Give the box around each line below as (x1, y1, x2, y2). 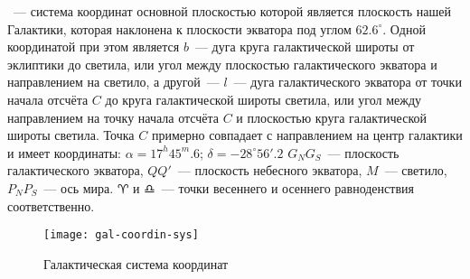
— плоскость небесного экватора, (177, 161, 362, 180)
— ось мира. (43, 178, 114, 197)
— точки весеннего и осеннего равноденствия (161, 178, 414, 197)
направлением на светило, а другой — (7, 72, 220, 91)
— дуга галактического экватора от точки (233, 72, 462, 91)
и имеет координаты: (7, 143, 121, 162)
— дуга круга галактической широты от (194, 37, 415, 56)
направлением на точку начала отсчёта (7, 107, 220, 126)
